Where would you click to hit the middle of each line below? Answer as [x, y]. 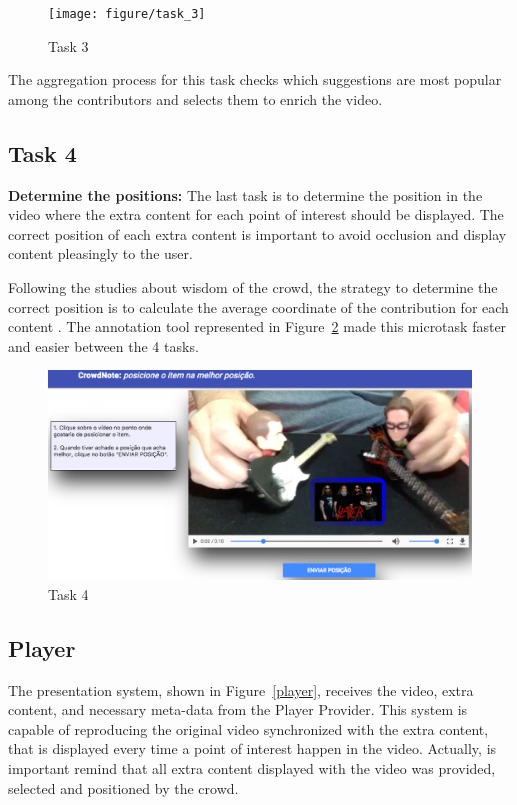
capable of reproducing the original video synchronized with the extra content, [248, 728]
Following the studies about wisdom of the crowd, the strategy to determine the [253, 287]
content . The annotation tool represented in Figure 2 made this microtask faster [257, 326]
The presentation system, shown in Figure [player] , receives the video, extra [241, 689]
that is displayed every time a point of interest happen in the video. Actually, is [252, 748]
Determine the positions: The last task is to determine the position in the [245, 194]
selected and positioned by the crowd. [123, 787]
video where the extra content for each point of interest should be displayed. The [256, 214]
